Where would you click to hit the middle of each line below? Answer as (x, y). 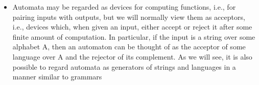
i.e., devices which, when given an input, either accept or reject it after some (132, 27)
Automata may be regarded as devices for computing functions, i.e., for (124, 7)
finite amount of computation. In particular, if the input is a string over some (134, 36)
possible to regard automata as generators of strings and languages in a (124, 66)
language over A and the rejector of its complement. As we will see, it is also (132, 56)
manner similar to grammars (57, 77)
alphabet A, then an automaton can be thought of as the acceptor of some (129, 47)
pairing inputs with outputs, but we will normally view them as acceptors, (129, 17)
